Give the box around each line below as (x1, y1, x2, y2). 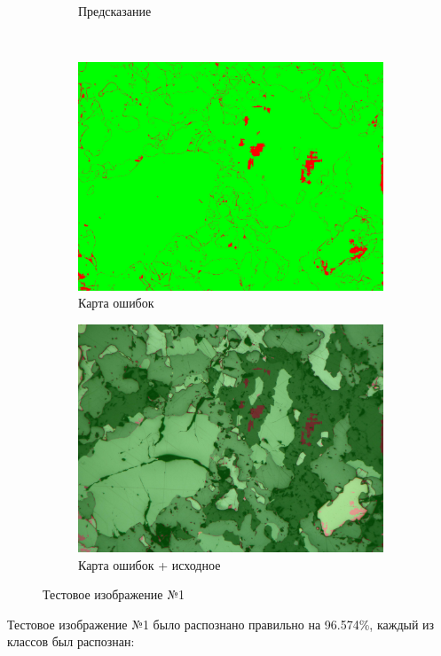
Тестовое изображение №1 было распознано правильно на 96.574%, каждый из (7, 614, 435, 633)
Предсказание (78, 2, 152, 20)
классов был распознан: (7, 632, 135, 651)
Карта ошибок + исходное (78, 555, 221, 574)
